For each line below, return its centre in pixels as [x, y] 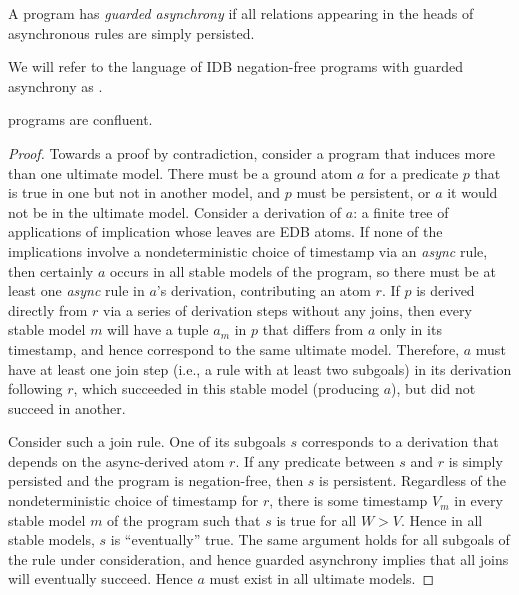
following [35, 388]
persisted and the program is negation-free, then [156, 480]
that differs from [313, 329]
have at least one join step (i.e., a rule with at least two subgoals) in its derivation [260, 368]
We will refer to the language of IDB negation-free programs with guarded [235, 66]
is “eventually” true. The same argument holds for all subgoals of [310, 539]
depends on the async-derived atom [116, 460]
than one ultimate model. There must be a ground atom [180, 172]
